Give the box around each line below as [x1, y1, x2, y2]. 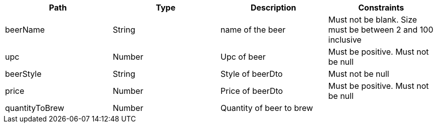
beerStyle [5, 69, 42, 79]
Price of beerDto [221, 86, 283, 96]
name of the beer [221, 25, 286, 35]
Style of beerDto [221, 69, 283, 79]
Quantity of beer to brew [221, 103, 313, 113]
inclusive [328, 35, 362, 45]
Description [251, 3, 296, 13]
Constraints [358, 3, 404, 13]
